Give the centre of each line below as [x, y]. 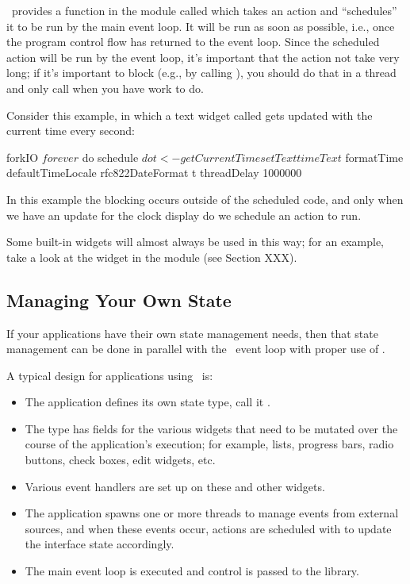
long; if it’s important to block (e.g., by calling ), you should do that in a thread [201, 73]
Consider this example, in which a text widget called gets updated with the [190, 115]
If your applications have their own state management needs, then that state [192, 333]
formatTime [374, 157]
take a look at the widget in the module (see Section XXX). [152, 257]
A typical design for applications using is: [110, 375]
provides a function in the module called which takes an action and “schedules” [204, 10]
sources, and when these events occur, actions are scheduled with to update [208, 528]
